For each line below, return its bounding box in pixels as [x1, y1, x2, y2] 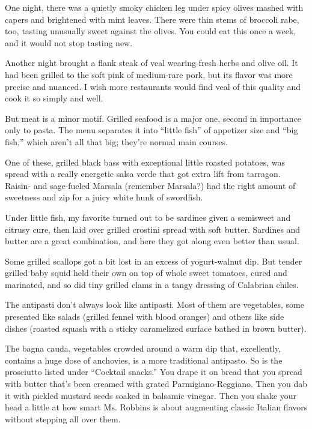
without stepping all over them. [5, 412, 121, 425]
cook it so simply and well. [5, 92, 103, 104]
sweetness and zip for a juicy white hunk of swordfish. [5, 191, 203, 203]
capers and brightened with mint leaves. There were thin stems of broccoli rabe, [5, 13, 299, 25]
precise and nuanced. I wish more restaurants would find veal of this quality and [5, 80, 301, 92]
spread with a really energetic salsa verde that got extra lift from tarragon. [5, 167, 281, 180]
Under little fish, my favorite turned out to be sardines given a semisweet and [5, 211, 291, 223]
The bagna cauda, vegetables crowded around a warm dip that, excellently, [5, 342, 281, 355]
